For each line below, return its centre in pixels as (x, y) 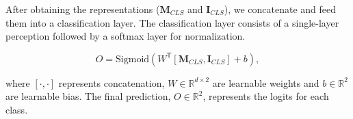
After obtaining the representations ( (83, 9)
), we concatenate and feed (280, 9)
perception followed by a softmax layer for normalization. (126, 36)
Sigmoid (133, 59)
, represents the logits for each (266, 96)
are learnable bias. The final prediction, (88, 96)
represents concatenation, (112, 82)
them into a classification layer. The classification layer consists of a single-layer (172, 22)
